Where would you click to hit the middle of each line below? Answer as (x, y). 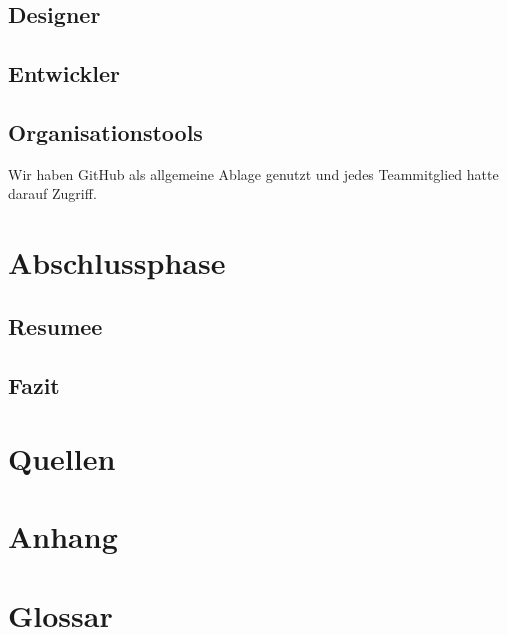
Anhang (63, 536)
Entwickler (64, 73)
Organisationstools (105, 131)
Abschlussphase (117, 262)
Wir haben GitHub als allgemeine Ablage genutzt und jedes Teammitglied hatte (253, 173)
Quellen (62, 458)
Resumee (55, 325)
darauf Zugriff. (52, 193)
